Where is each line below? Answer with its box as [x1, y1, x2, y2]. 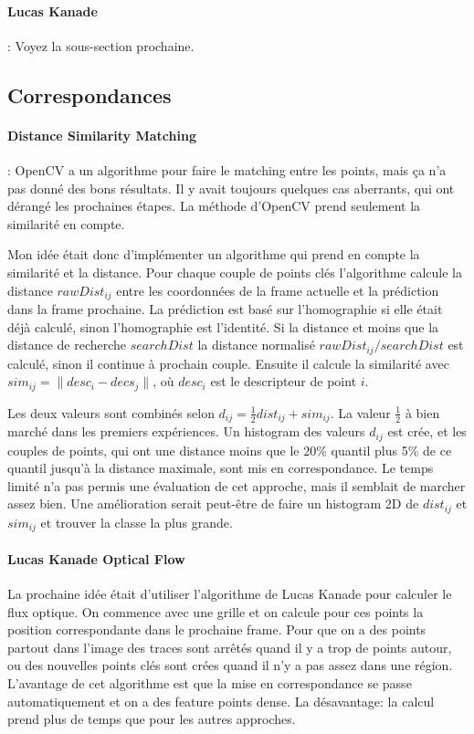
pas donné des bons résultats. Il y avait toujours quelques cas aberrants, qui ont [7, 178, 455, 197]
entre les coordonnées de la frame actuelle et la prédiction [116, 280, 439, 299]
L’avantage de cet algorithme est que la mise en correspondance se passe [7, 674, 412, 693]
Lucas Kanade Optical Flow [7, 549, 185, 568]
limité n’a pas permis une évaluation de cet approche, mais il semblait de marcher [7, 476, 466, 495]
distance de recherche [7, 335, 127, 354]
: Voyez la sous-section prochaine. [7, 36, 195, 55]
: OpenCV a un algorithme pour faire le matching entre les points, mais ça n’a [7, 160, 447, 179]
